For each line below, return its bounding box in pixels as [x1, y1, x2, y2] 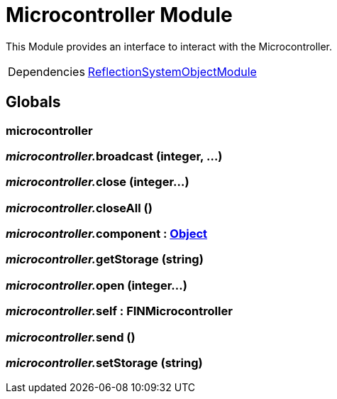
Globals [6, 93, 61, 111]
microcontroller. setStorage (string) [6, 355, 203, 370]
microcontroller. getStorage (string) [6, 252, 204, 267]
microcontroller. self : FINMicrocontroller [6, 304, 233, 319]
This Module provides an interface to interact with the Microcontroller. [6, 40, 333, 53]
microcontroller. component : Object [6, 226, 208, 241]
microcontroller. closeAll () [6, 200, 153, 215]
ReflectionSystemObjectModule [87, 64, 257, 79]
